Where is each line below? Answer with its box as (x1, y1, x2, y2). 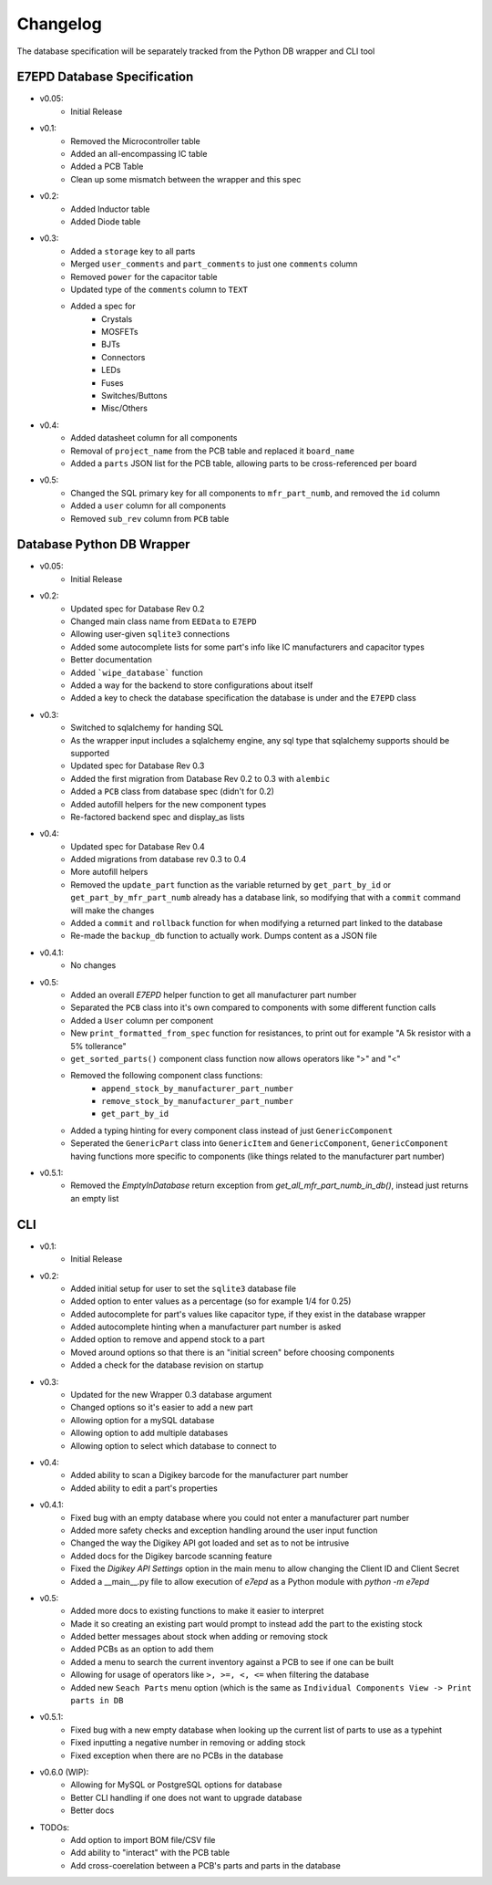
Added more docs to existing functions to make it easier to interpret (70, 1606, 324, 1617)
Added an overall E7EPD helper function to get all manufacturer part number (70, 989, 357, 1000)
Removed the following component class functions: (70, 1070, 263, 1081)
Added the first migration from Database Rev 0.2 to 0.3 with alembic (70, 773, 331, 784)
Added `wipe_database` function (70, 667, 204, 678)
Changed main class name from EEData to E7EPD (70, 616, 257, 627)
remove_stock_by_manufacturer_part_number (101, 1096, 294, 1107)
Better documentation (70, 654, 152, 665)
